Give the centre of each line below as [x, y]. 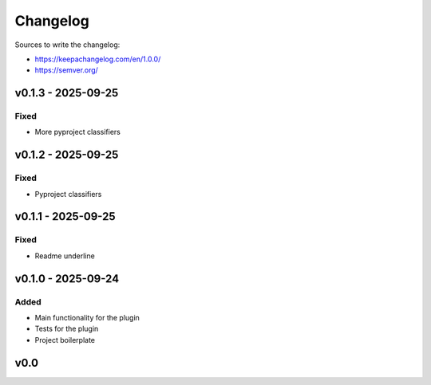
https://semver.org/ [67, 70]
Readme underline [65, 256]
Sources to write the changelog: [67, 45]
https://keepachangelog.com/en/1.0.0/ [98, 59]
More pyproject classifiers [78, 132]
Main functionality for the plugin [87, 317]
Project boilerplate [65, 340]
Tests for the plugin [67, 329]
